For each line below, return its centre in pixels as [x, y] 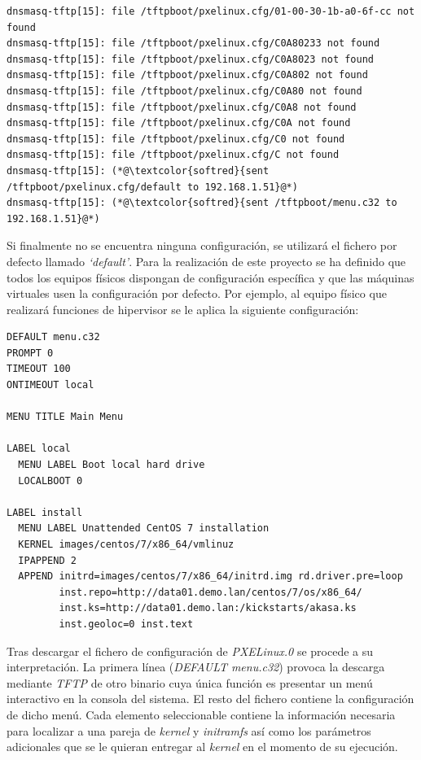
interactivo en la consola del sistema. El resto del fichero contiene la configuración [210, 699]
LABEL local [39, 449]
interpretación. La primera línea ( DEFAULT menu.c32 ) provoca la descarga [196, 667]
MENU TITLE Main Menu [65, 417]
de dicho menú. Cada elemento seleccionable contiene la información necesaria [201, 714]
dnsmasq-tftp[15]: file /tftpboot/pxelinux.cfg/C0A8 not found [182, 107]
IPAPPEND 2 [47, 560]
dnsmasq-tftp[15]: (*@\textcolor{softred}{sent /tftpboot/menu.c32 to [202, 203]
